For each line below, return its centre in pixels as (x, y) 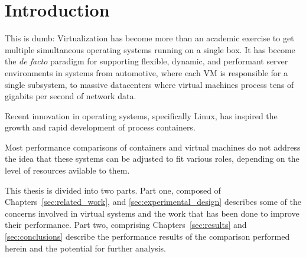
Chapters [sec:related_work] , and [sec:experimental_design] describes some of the (153, 202)
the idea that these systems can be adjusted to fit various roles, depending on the (152, 159)
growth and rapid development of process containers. (100, 127)
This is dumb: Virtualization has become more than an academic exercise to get (149, 38)
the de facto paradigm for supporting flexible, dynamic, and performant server (147, 61)
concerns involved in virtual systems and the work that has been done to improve (152, 213)
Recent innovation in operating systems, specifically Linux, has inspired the (141, 115)
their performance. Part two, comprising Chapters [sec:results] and (126, 225)
